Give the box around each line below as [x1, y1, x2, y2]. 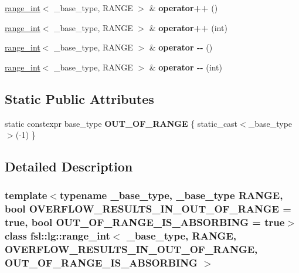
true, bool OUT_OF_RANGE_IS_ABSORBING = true [5, 215, 285, 230]
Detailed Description [5, 157, 133, 176]
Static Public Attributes [5, 89, 154, 107]
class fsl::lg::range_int [5, 228, 110, 243]
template [5, 188, 47, 203]
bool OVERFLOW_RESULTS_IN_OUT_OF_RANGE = [5, 201, 291, 216]
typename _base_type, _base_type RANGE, [59, 188, 283, 203]
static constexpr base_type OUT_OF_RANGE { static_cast [5, 117, 238, 129]
